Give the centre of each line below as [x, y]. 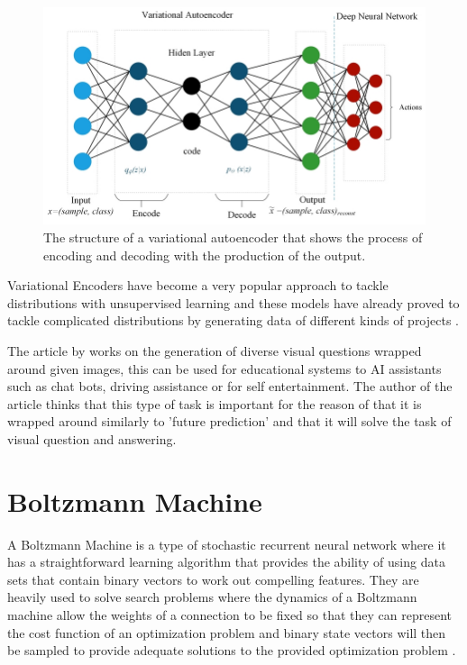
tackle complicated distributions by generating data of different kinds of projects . [233, 320]
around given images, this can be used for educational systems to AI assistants [224, 368]
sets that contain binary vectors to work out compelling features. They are [213, 579]
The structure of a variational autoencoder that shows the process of [233, 237]
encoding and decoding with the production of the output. [205, 255]
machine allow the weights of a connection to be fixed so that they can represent [229, 615]
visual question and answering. [92, 438]
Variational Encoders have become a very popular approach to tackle [198, 285]
